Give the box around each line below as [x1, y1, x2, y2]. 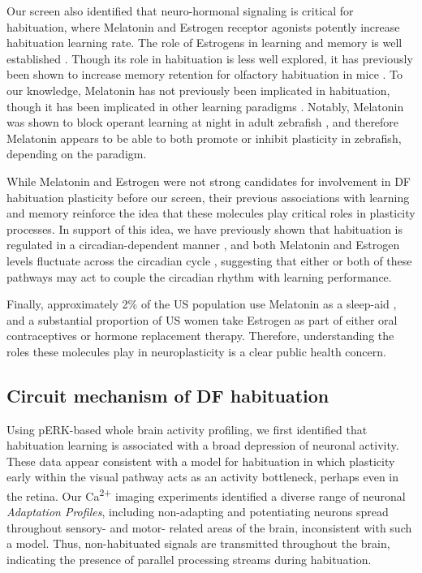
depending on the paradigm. [6, 145, 147, 162]
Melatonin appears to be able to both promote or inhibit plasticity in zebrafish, [6, 129, 402, 146]
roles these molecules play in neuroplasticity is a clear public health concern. [6, 343, 386, 360]
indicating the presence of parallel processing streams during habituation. [6, 551, 372, 568]
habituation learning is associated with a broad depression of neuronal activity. [6, 437, 399, 454]
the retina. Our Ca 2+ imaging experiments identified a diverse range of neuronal [6, 485, 406, 504]
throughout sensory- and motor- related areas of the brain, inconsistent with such [6, 519, 412, 536]
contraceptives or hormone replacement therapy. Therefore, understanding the [6, 327, 394, 344]
